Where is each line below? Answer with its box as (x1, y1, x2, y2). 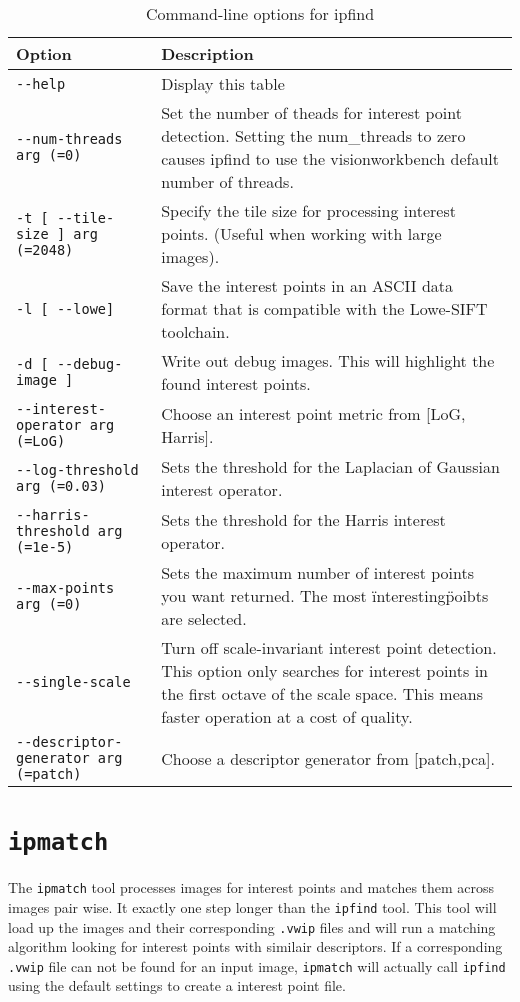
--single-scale (16, 674, 131, 690)
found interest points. (161, 372, 311, 395)
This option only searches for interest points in (161, 659, 489, 682)
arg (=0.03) (16, 478, 107, 494)
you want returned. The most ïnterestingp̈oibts (161, 584, 489, 607)
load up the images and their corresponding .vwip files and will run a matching (8, 916, 496, 937)
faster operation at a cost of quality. (161, 705, 413, 728)
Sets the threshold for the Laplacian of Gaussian (161, 455, 500, 478)
